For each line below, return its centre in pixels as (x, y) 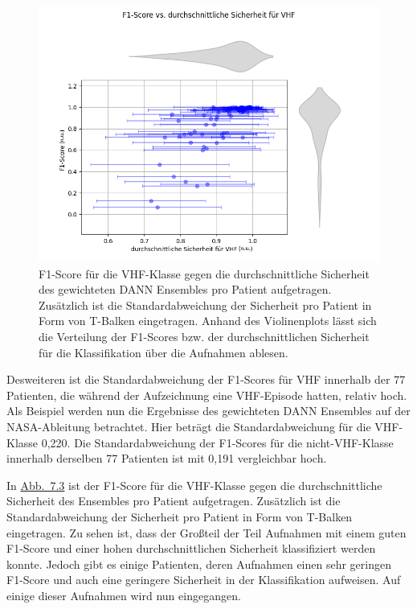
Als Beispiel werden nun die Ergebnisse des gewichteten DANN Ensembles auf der (208, 411)
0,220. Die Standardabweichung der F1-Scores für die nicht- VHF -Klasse (217, 442)
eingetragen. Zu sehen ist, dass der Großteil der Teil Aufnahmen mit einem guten (206, 532)
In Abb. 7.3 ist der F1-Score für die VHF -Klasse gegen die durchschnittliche (194, 485)
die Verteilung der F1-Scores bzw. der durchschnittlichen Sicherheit (204, 336)
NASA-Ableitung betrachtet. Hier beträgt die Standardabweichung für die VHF (203, 426)
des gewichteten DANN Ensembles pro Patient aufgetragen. (185, 289)
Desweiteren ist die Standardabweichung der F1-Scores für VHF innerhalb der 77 (206, 379)
